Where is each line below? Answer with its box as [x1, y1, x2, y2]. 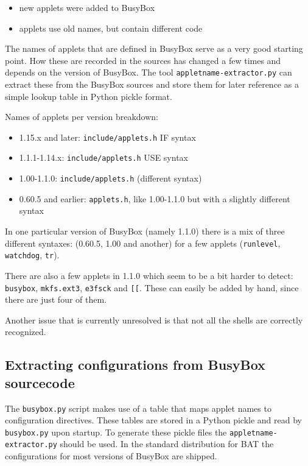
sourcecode [5, 373, 75, 392]
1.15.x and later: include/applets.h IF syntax [19, 130, 196, 143]
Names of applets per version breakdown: [5, 110, 158, 123]
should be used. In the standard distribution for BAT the [60, 437, 274, 450]
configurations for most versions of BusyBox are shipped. [5, 450, 217, 462]
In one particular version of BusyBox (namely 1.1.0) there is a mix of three [5, 225, 285, 238]
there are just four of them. [5, 293, 107, 306]
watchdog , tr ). [5, 249, 60, 261]
